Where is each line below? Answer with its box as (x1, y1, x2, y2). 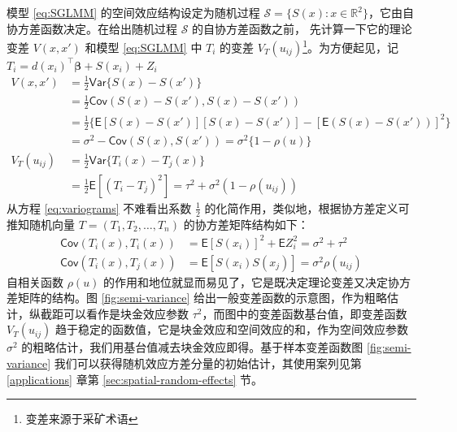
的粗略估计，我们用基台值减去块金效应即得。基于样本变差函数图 (21, 339, 363, 356)
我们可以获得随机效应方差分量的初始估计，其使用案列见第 (54, 355, 362, 372)
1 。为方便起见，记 (302, 37, 398, 55)
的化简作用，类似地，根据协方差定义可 (204, 199, 410, 216)
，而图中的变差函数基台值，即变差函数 (202, 305, 407, 322)
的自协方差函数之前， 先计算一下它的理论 (192, 19, 412, 37)
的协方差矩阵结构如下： (183, 215, 309, 232)
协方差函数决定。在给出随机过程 (7, 19, 177, 37)
